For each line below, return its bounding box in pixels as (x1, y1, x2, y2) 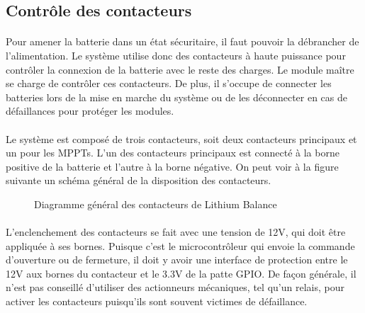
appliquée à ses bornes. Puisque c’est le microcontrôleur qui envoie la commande (6, 238, 355, 253)
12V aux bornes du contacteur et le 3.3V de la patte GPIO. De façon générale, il (6, 266, 356, 280)
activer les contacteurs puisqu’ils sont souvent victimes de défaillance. (6, 294, 308, 309)
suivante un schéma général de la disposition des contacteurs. (6, 173, 271, 188)
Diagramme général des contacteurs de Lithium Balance (34, 196, 277, 211)
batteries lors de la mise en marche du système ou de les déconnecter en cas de (6, 89, 348, 104)
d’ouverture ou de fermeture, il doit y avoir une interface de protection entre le (6, 252, 348, 267)
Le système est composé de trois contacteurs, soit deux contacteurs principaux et (6, 131, 357, 146)
